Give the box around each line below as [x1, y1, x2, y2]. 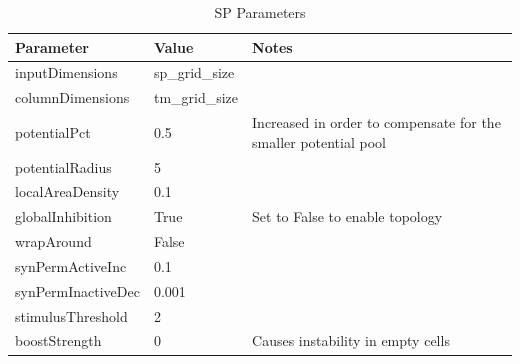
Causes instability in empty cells [252, 330, 450, 351]
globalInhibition [15, 206, 112, 227]
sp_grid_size [153, 62, 235, 83]
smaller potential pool [252, 131, 386, 152]
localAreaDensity [15, 181, 120, 202]
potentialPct [15, 121, 91, 142]
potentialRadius [15, 156, 112, 177]
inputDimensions [15, 62, 118, 83]
